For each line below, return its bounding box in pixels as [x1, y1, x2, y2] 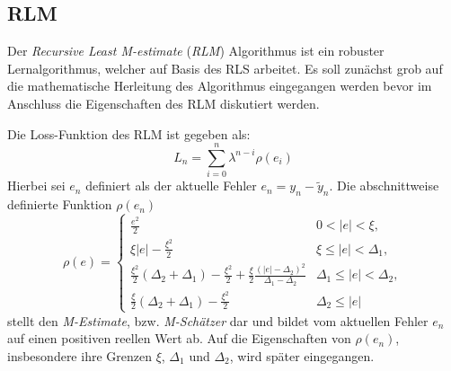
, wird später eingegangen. [229, 346, 375, 365]
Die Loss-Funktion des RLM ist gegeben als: [7, 124, 251, 143]
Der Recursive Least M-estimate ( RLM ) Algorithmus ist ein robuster [7, 41, 385, 60]
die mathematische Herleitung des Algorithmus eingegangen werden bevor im [7, 76, 432, 95]
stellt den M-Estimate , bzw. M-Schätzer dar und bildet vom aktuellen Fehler [7, 311, 429, 330]
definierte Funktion [7, 195, 112, 214]
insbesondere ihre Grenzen [7, 346, 152, 365]
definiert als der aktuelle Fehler [85, 176, 257, 195]
